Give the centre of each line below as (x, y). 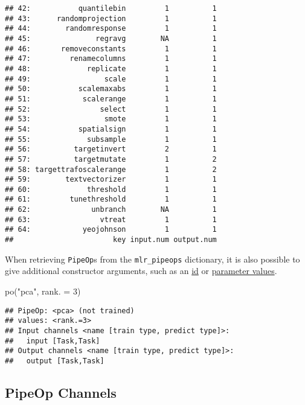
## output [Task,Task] (55, 361)
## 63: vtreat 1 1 (111, 219)
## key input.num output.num (111, 240)
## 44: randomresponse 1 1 (111, 29)
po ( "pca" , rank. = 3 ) (43, 291)
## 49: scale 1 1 (111, 79)
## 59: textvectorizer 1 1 (111, 180)
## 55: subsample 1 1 (111, 139)
